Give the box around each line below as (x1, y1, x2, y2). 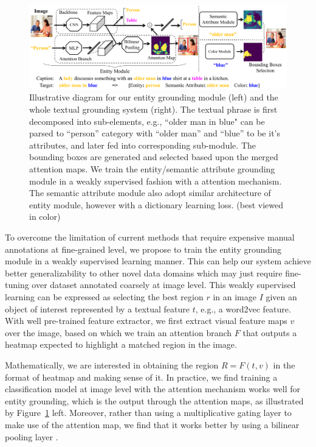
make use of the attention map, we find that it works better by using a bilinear (5, 418, 300, 431)
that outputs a (242, 326, 297, 339)
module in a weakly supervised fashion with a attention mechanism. (29, 174, 282, 187)
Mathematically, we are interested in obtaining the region (5, 358, 219, 371)
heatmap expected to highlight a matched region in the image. (5, 338, 237, 351)
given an (266, 290, 297, 303)
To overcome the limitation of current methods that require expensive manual (5, 231, 295, 243)
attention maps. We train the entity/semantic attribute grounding (29, 163, 275, 175)
